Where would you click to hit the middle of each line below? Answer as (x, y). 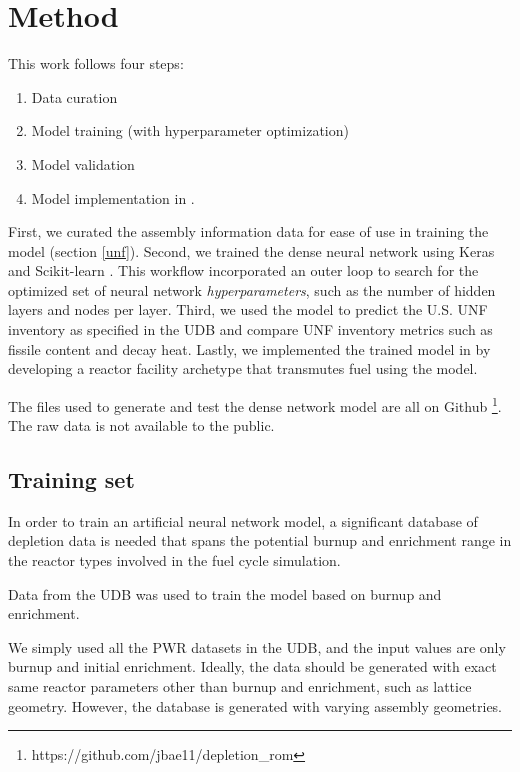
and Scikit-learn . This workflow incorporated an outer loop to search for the (243, 270)
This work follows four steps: (96, 63)
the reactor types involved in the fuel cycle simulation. (174, 560)
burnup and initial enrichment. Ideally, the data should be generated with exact (252, 666)
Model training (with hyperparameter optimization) (190, 130)
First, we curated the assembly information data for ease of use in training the (248, 231)
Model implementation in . (113, 197)
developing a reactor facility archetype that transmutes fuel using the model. (243, 368)
